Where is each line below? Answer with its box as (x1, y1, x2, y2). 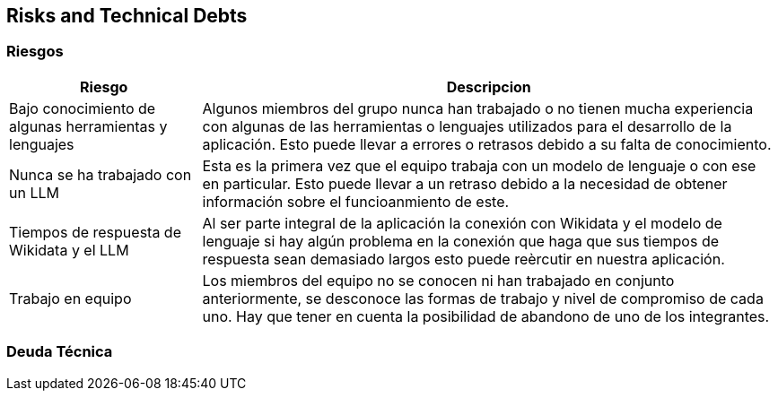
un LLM (9, 183, 59, 202)
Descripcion (446, 77, 531, 96)
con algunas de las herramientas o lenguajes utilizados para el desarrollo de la (202, 117, 732, 135)
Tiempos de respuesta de (9, 222, 181, 241)
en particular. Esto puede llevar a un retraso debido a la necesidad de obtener (202, 174, 728, 193)
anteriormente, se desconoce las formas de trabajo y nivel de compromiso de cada (202, 289, 764, 307)
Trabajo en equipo (9, 289, 132, 307)
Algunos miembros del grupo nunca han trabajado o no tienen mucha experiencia (202, 99, 754, 117)
